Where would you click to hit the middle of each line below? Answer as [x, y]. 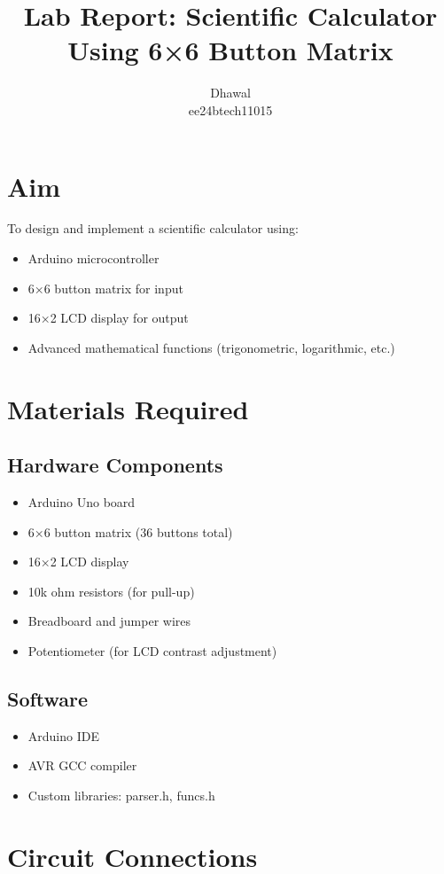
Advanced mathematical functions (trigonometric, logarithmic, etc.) [211, 347]
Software [48, 698]
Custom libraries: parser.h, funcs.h [121, 795]
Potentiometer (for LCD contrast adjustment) [152, 650]
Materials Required [128, 408]
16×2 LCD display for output [108, 318]
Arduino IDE [63, 735]
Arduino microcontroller [93, 258]
